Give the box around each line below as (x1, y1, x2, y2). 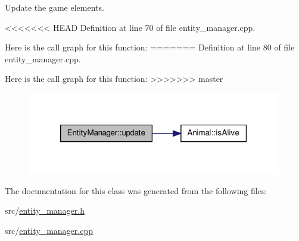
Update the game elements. (5, 1, 104, 13)
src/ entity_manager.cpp (5, 224, 93, 236)
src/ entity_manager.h (5, 204, 85, 217)
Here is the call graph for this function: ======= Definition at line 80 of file (5, 41, 295, 53)
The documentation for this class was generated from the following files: (5, 184, 267, 196)
